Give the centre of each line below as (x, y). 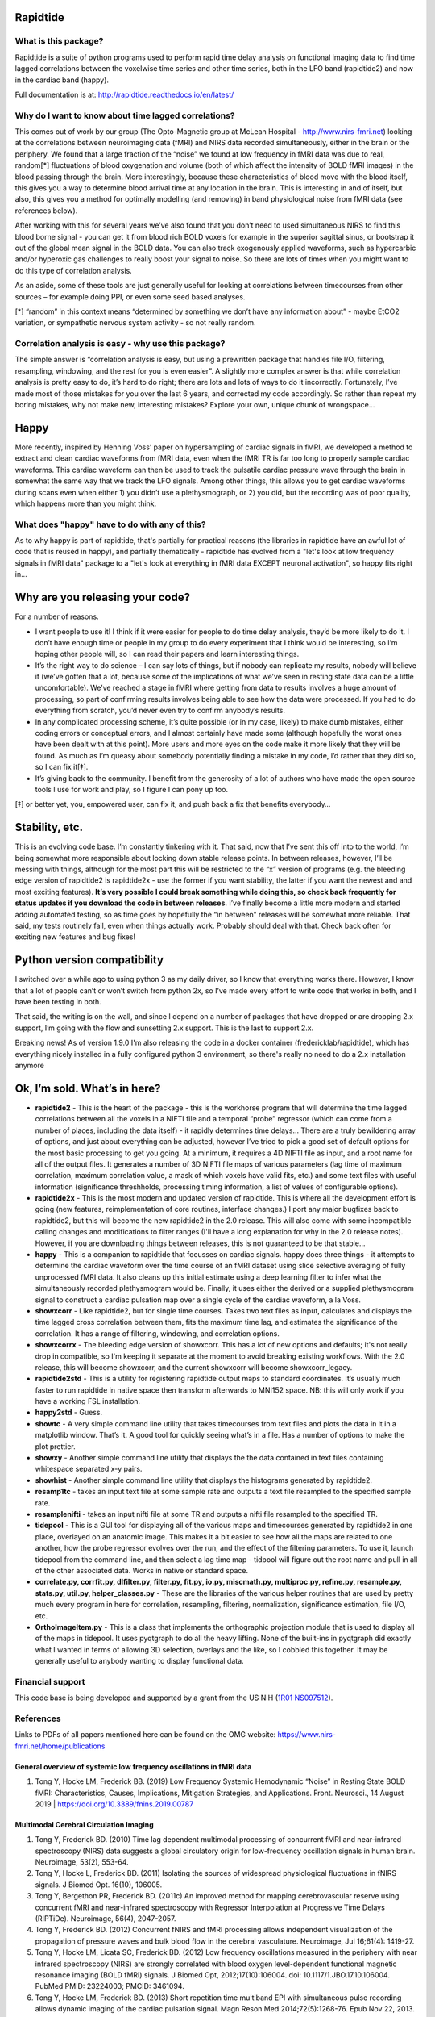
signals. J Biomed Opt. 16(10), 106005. (99, 1885)
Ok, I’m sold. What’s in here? (88, 1088)
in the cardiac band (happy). (62, 80)
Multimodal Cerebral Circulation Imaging (85, 1824)
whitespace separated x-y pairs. (89, 1469)
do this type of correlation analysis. (73, 270)
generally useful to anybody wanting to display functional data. (140, 1661)
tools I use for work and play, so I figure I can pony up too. (132, 789)
